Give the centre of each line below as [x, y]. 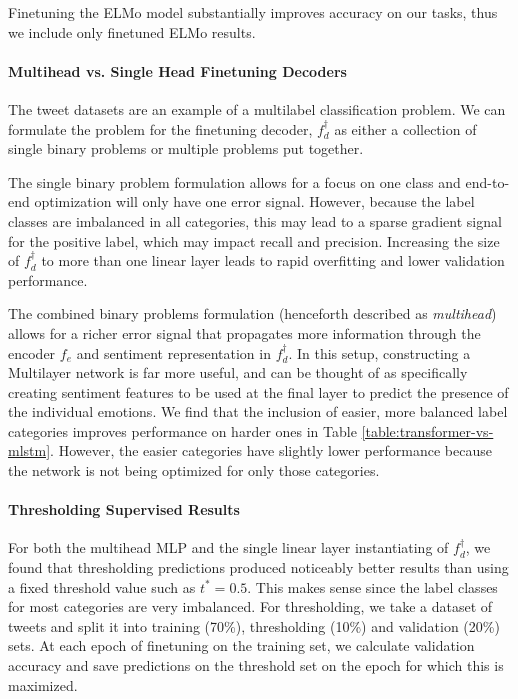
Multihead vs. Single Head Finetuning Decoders [177, 70]
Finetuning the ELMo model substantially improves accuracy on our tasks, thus [253, 12]
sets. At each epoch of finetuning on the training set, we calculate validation [241, 645]
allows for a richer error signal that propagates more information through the [244, 332]
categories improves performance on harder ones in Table [182, 430]
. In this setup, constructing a [379, 352]
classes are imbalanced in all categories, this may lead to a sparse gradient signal [255, 220]
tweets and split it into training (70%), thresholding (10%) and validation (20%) [254, 625]
